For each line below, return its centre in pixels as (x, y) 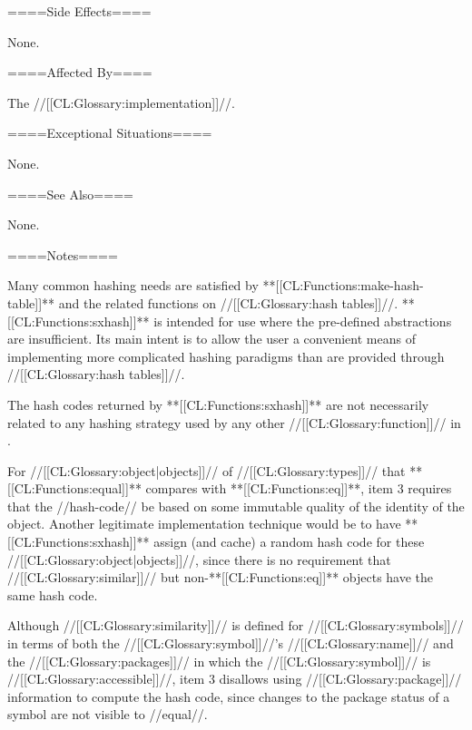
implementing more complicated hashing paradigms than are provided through (226, 356)
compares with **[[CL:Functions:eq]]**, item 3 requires (299, 488)
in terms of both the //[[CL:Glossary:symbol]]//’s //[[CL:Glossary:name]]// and (231, 643)
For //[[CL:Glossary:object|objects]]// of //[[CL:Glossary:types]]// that (206, 470)
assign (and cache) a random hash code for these (289, 542)
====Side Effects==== (79, 11)
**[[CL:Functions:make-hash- (343, 285)
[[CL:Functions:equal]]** (74, 488)
